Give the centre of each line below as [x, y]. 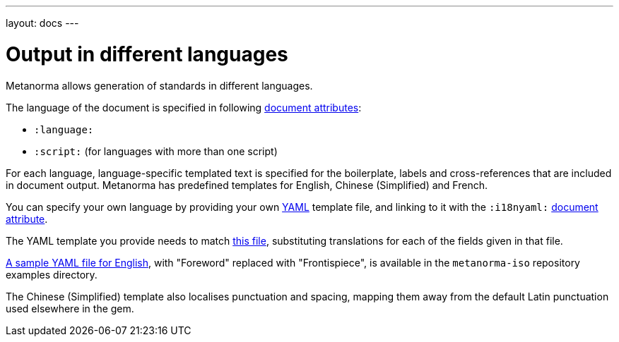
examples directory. [52, 274]
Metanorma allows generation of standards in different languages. [159, 85]
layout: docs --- [42, 23]
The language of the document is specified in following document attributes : [184, 107]
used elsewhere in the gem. [70, 308]
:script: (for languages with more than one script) [156, 151]
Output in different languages [147, 54]
